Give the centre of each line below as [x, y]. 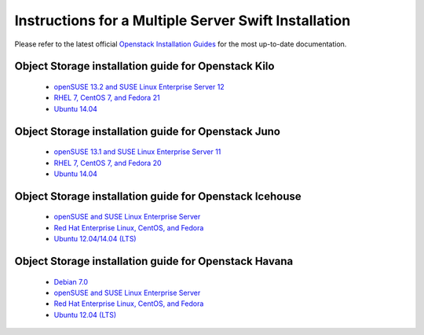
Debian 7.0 [71, 282]
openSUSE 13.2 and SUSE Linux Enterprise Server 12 [139, 87]
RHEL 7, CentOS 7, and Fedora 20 [108, 163]
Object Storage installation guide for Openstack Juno [147, 131]
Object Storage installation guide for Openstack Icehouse [158, 196]
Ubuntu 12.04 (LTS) [85, 315]
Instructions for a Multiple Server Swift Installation [183, 20]
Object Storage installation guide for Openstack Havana [154, 261]
